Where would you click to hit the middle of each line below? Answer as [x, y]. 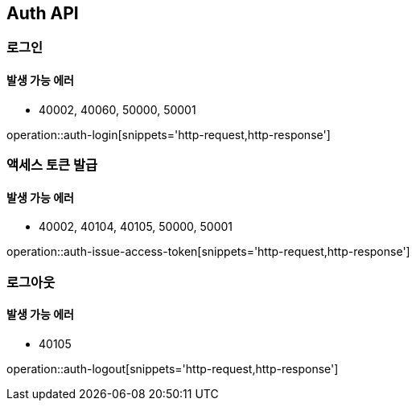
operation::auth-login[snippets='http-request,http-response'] [169, 134]
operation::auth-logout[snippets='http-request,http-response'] [173, 368]
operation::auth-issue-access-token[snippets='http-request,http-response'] [208, 252]
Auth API [43, 13]
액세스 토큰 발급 [52, 165]
